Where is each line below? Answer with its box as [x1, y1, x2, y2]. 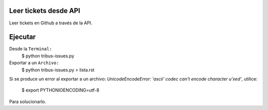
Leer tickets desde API [9, 6, 80, 15]
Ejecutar [9, 33, 36, 41]
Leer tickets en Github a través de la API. [9, 20, 93, 26]
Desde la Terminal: [9, 46, 52, 52]
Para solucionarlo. [9, 99, 47, 105]
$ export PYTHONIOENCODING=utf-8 [21, 87, 99, 93]
